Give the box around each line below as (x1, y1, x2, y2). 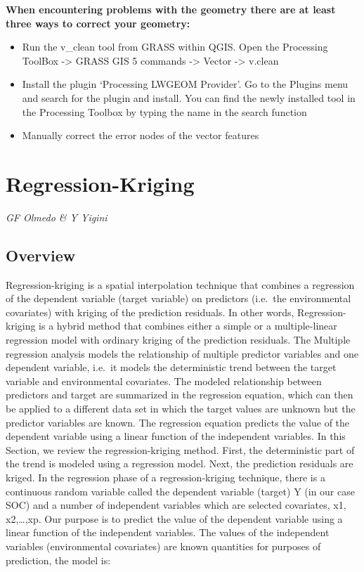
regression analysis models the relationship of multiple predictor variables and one (6, 346, 359, 360)
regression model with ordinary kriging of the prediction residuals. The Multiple (6, 332, 351, 347)
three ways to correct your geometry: (6, 15, 190, 30)
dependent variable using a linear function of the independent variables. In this (6, 429, 346, 443)
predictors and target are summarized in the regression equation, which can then (6, 387, 353, 402)
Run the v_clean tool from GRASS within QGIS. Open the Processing (22, 39, 328, 54)
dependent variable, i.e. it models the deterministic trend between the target (6, 360, 337, 375)
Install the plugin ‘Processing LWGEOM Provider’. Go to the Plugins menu (22, 77, 349, 91)
